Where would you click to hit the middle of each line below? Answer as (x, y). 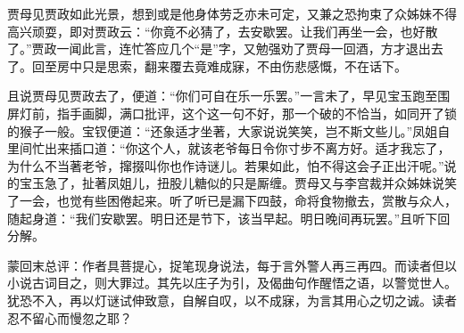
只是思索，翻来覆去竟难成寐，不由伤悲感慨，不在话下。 (244, 65)
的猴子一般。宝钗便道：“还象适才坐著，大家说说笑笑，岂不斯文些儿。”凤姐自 (229, 130)
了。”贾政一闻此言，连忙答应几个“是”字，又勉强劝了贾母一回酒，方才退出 (219, 49)
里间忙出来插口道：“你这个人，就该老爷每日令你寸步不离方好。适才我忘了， (229, 148)
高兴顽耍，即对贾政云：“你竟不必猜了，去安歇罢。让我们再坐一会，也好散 (223, 31)
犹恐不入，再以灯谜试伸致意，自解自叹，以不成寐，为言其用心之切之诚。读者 (232, 300)
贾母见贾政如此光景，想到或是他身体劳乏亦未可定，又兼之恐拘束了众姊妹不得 (232, 13)
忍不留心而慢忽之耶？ (70, 317)
